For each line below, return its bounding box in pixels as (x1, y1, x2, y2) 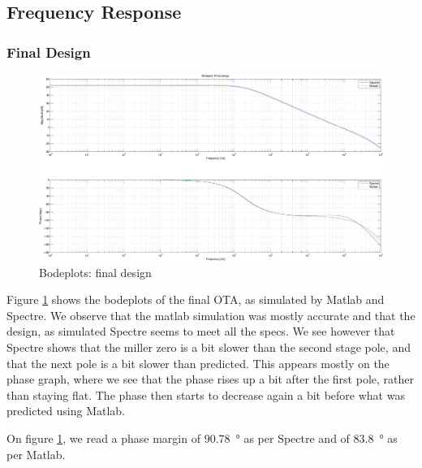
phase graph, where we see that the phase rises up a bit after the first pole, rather (6, 370, 414, 388)
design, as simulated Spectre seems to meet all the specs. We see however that (6, 323, 395, 340)
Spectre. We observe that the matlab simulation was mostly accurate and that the (6, 306, 416, 323)
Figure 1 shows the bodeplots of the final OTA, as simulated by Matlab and (6, 291, 385, 308)
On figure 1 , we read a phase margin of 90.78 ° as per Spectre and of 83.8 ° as (6, 429, 398, 446)
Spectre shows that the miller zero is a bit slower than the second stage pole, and (6, 338, 411, 355)
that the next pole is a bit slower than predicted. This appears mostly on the (6, 354, 390, 371)
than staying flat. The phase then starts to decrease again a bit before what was (6, 386, 405, 403)
